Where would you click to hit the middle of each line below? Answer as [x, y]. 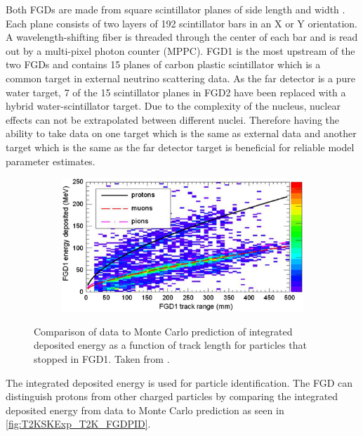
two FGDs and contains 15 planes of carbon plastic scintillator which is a [163, 64]
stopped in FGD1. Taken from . [102, 359]
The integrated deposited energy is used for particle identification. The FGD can [179, 382]
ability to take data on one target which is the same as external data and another [181, 133]
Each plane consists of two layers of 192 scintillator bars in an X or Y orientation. [181, 23]
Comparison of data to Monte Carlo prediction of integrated [163, 331]
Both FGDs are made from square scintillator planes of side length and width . [176, 9]
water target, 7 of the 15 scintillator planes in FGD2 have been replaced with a [176, 92]
